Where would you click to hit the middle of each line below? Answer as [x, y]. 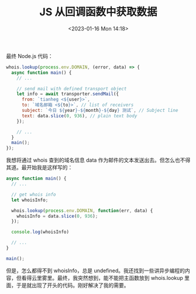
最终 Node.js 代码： [30, 56]
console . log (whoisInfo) [40, 232]
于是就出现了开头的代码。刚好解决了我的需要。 [73, 285]
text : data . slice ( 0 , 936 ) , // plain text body [79, 116]
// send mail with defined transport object [72, 88]
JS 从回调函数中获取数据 [98, 12]
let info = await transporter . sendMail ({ [68, 94]
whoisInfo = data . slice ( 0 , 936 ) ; [57, 216]
